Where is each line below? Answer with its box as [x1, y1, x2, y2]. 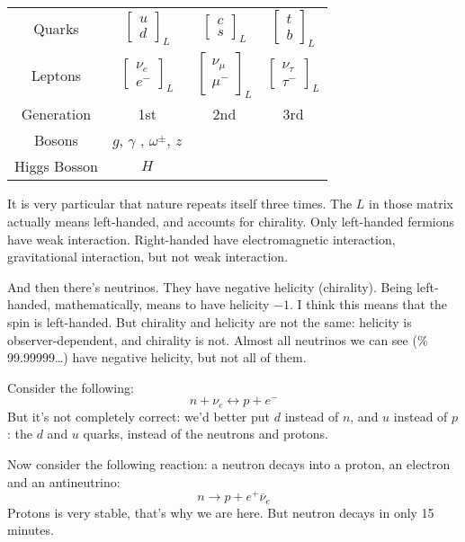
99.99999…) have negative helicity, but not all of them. [7, 348, 307, 367]
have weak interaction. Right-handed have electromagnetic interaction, [7, 229, 396, 248]
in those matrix [369, 194, 453, 213]
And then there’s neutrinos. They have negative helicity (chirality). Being [7, 277, 413, 296]
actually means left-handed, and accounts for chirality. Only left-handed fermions [7, 211, 455, 230]
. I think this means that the [289, 295, 448, 314]
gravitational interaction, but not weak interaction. [7, 247, 289, 266]
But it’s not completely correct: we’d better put [7, 406, 271, 425]
